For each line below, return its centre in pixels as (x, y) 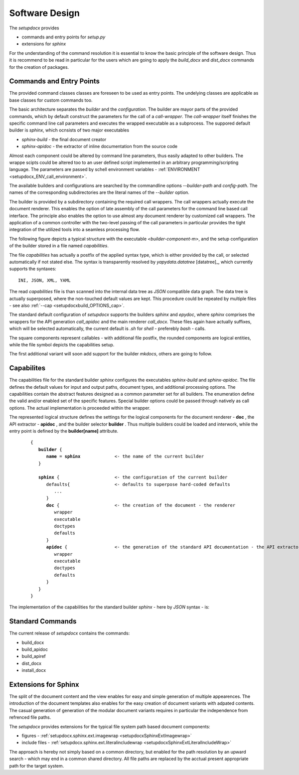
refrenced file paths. (30, 717)
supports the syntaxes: (33, 269)
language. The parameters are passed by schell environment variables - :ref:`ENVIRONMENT (105, 169)
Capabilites (27, 368)
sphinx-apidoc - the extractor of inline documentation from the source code (100, 147)
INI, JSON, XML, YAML (44, 280)
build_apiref (34, 656)
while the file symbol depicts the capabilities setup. (62, 344)
